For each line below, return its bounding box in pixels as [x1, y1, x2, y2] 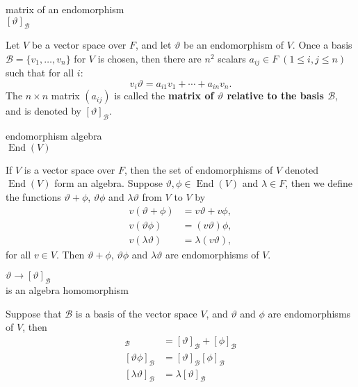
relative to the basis [227, 88, 324, 103]
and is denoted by [6, 104, 81, 118]
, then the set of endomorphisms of [124, 162, 273, 176]
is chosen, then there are [97, 51, 202, 65]
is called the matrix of [114, 88, 214, 103]
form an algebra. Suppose [54, 176, 163, 190]
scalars [218, 51, 246, 65]
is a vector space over [24, 162, 115, 176]
